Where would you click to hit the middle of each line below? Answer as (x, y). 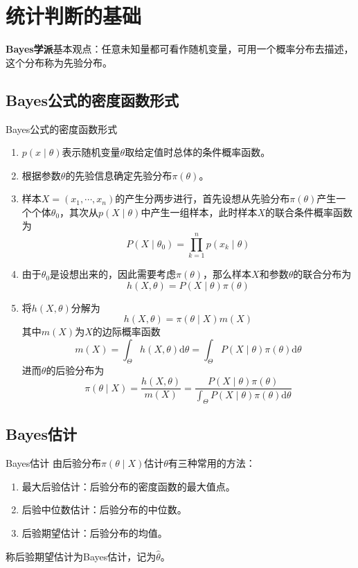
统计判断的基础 (74, 16)
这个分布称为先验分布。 (59, 62)
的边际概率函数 (126, 331)
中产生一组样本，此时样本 (199, 212)
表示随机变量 (91, 152)
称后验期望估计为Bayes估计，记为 (81, 556)
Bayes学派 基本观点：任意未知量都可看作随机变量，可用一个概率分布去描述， (180, 49)
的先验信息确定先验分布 (119, 175)
